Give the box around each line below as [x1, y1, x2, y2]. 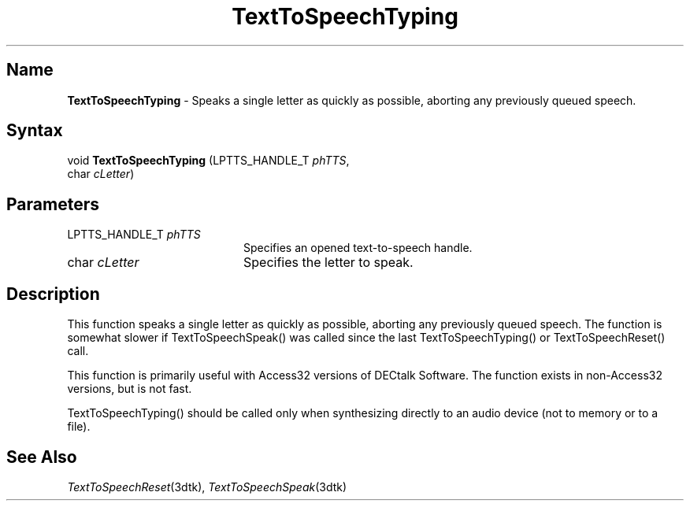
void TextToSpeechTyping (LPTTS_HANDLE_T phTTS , [67, 154, 350, 168]
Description [6, 283, 100, 304]
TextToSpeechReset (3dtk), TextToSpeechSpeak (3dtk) [67, 479, 347, 494]
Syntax [6, 120, 63, 141]
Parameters [6, 194, 99, 214]
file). [67, 420, 91, 434]
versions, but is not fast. [67, 382, 192, 396]
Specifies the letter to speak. [243, 254, 414, 271]
